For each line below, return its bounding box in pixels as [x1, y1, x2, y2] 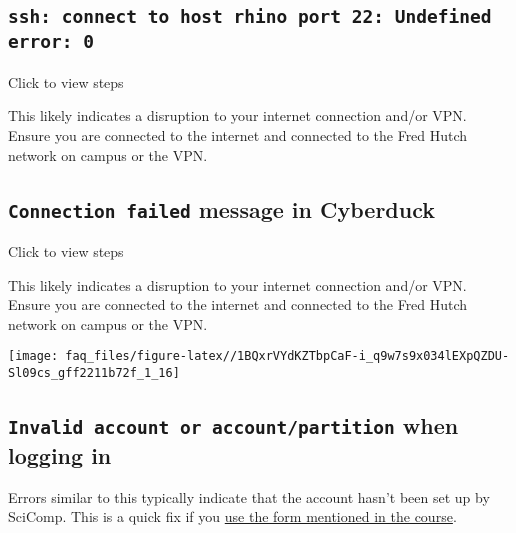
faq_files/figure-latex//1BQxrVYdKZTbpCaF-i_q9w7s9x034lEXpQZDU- [65, 349, 510, 364]
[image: [8, 349, 59, 364]
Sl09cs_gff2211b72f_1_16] [8, 365, 180, 380]
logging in [8, 439, 112, 470]
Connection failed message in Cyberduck [8, 193, 435, 224]
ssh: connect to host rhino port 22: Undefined [8, 6, 492, 28]
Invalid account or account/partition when [8, 409, 459, 440]
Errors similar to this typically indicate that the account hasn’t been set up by [8, 486, 490, 507]
